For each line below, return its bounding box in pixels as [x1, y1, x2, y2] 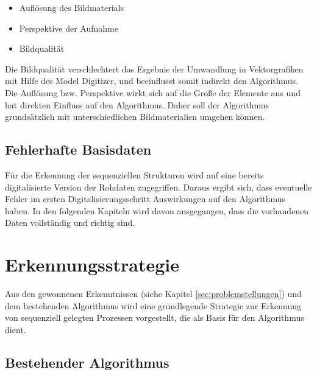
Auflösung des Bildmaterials [19, 1, 124, 13]
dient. [5, 323, 26, 335]
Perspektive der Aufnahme [19, 21, 118, 34]
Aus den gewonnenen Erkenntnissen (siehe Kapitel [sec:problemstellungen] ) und [5, 287, 302, 300]
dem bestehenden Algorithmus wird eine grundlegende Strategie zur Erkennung [5, 299, 301, 312]
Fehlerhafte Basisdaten [5, 140, 152, 159]
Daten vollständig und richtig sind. [5, 216, 135, 229]
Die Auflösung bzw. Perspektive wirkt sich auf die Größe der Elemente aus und [5, 86, 301, 99]
